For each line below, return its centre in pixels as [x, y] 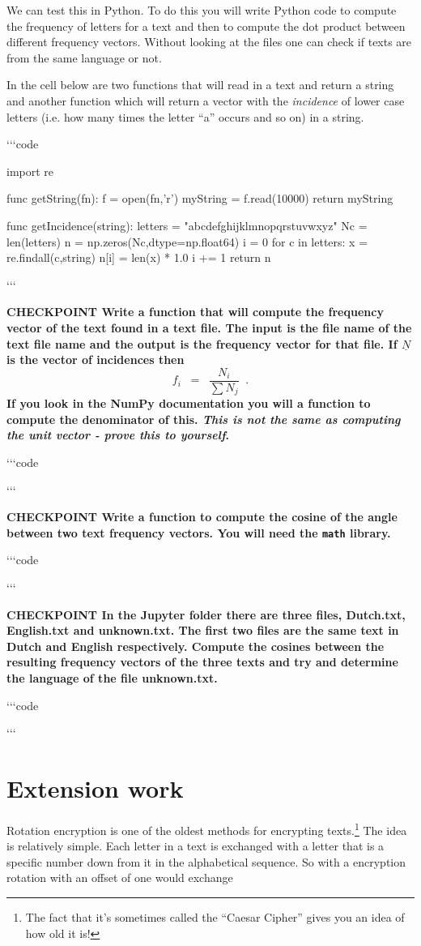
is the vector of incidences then [96, 360]
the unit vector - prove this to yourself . [118, 435]
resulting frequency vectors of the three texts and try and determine [202, 662]
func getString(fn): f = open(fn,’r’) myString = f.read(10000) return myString [200, 198]
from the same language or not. [84, 57]
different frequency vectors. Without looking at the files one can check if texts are [209, 42]
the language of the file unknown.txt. [112, 677]
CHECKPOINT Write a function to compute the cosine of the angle [202, 517]
